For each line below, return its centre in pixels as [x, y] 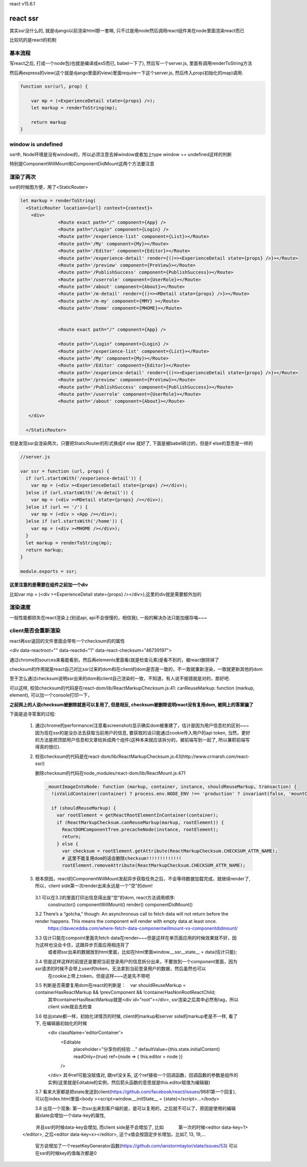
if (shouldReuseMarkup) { [84, 808]
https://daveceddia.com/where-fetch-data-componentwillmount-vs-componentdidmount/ [143, 928]
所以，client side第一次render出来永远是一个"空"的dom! [94, 886]
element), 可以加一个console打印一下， [51, 695]
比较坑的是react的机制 [33, 40]
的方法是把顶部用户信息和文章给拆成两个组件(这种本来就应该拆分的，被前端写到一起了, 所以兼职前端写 [142, 740]
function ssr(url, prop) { [54, 86]
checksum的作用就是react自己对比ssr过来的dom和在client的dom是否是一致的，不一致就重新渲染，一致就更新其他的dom [136, 669]
